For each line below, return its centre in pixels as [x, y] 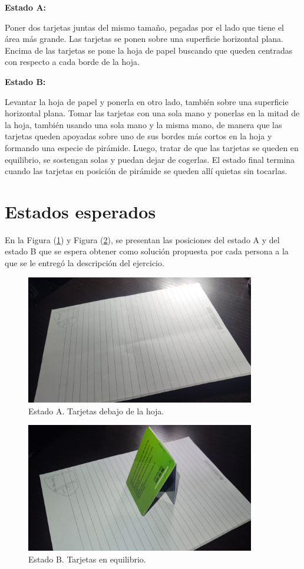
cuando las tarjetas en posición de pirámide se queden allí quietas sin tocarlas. [146, 171]
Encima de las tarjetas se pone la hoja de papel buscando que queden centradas [149, 50]
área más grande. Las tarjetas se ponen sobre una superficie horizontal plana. [144, 39]
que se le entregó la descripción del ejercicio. [85, 263]
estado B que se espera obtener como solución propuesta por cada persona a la [147, 251]
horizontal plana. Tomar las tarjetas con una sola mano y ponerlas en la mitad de [152, 113]
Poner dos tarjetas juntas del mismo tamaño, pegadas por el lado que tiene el [144, 27]
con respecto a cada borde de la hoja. [72, 62]
